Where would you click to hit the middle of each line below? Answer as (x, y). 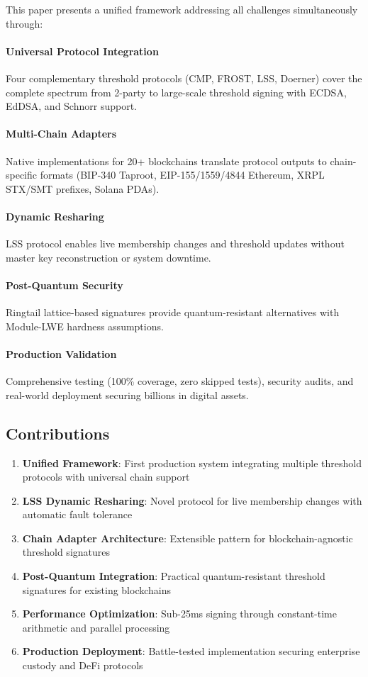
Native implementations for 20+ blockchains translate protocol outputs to (166, 161)
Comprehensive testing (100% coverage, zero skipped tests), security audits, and (180, 381)
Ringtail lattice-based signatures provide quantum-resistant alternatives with (173, 312)
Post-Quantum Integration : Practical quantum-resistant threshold (174, 576)
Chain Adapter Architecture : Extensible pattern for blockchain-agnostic (188, 538)
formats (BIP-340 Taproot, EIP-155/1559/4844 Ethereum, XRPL (182, 175)
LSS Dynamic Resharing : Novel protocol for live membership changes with (192, 500)
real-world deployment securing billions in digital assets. (127, 395)
